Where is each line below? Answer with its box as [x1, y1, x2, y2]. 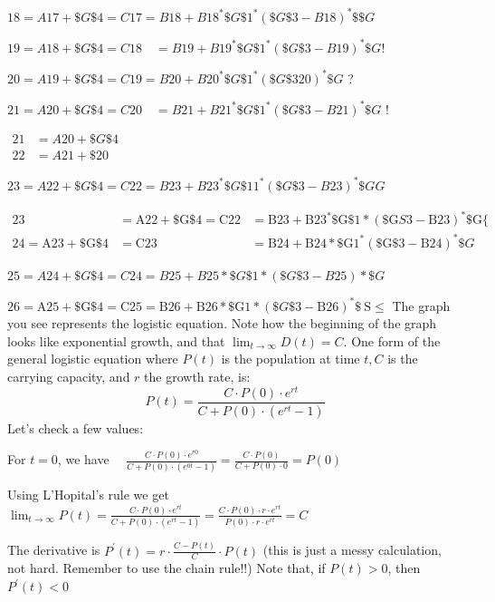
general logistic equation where [7, 349, 178, 368]
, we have [57, 450, 109, 469]
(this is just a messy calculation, [262, 540, 442, 559]
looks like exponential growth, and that [7, 331, 225, 350]
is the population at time [221, 349, 360, 368]
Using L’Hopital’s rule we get [7, 485, 169, 504]
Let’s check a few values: [7, 418, 144, 437]
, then [387, 558, 421, 578]
